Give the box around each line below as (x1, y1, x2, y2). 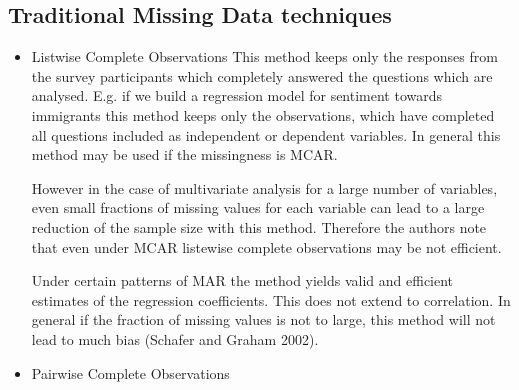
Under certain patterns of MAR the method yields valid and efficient (31, 270, 454, 291)
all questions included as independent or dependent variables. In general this (31, 124, 501, 145)
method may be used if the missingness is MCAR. (31, 144, 338, 165)
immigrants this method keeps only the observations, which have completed (31, 104, 495, 125)
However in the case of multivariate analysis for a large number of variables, (31, 177, 498, 198)
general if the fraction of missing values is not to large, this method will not (31, 309, 496, 330)
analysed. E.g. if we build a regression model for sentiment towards (31, 85, 443, 106)
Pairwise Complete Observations (31, 362, 230, 383)
